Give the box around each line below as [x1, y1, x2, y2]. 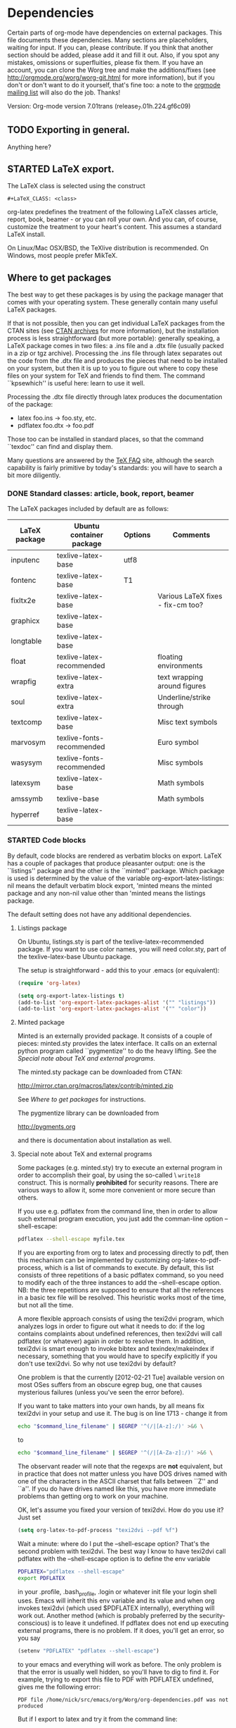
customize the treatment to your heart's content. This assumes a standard [7, 223, 222, 231]
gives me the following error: [17, 1683, 101, 1691]
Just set [17, 1513, 41, 1522]
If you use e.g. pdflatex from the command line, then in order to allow [17, 1207, 218, 1216]
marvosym [11, 738, 46, 748]
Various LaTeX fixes [157, 591, 223, 601]
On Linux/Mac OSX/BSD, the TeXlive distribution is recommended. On [7, 244, 209, 252]
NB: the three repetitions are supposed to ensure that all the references [17, 1286, 224, 1295]
